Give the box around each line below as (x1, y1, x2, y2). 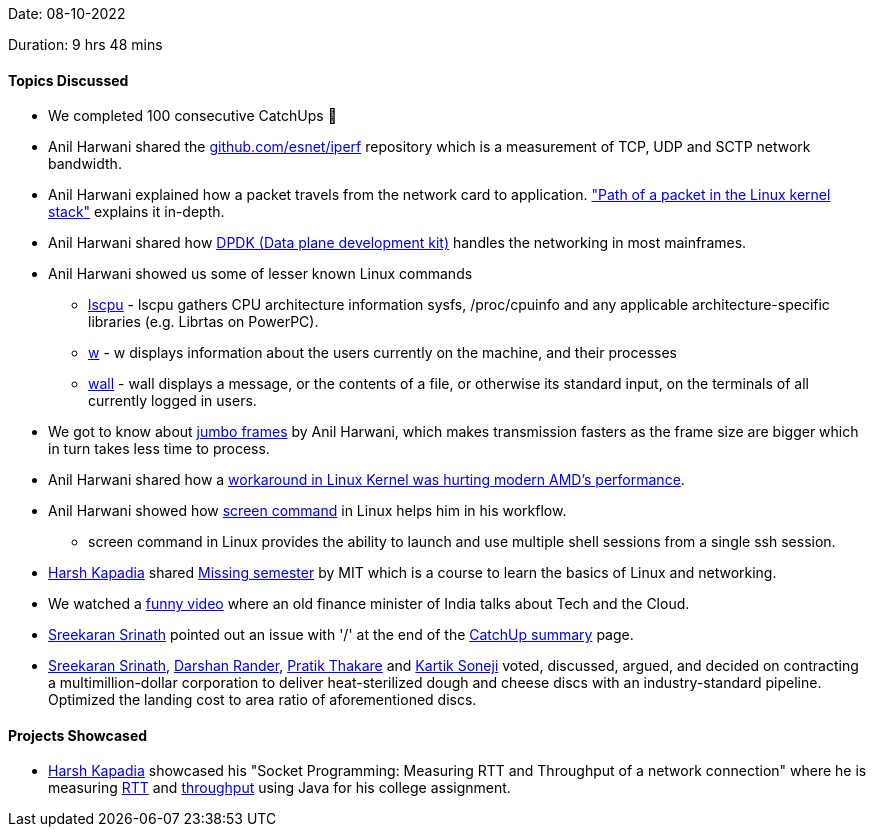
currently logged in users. (88, 392, 257, 410)
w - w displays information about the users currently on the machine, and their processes (88, 344, 677, 362)
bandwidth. (48, 155, 122, 173)
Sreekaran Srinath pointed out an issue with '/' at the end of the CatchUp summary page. (48, 626, 634, 644)
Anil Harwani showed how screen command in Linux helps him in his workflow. (48, 502, 567, 520)
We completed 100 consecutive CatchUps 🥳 (48, 107, 337, 125)
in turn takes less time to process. (48, 440, 270, 458)
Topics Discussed (8, 71, 129, 89)
